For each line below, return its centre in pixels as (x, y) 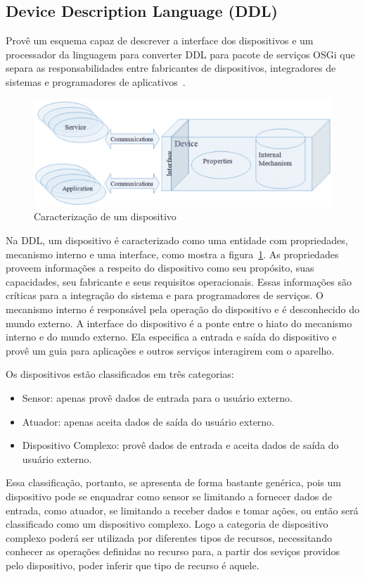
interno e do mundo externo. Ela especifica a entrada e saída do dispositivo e (171, 337)
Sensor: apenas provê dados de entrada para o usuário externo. (157, 397)
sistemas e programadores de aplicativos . (96, 81)
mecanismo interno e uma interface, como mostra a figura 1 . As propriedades (172, 254)
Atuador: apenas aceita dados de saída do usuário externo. (148, 421)
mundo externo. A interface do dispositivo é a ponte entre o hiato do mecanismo (179, 323)
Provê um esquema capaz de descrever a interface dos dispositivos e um (160, 40)
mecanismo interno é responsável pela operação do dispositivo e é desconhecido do (182, 309)
